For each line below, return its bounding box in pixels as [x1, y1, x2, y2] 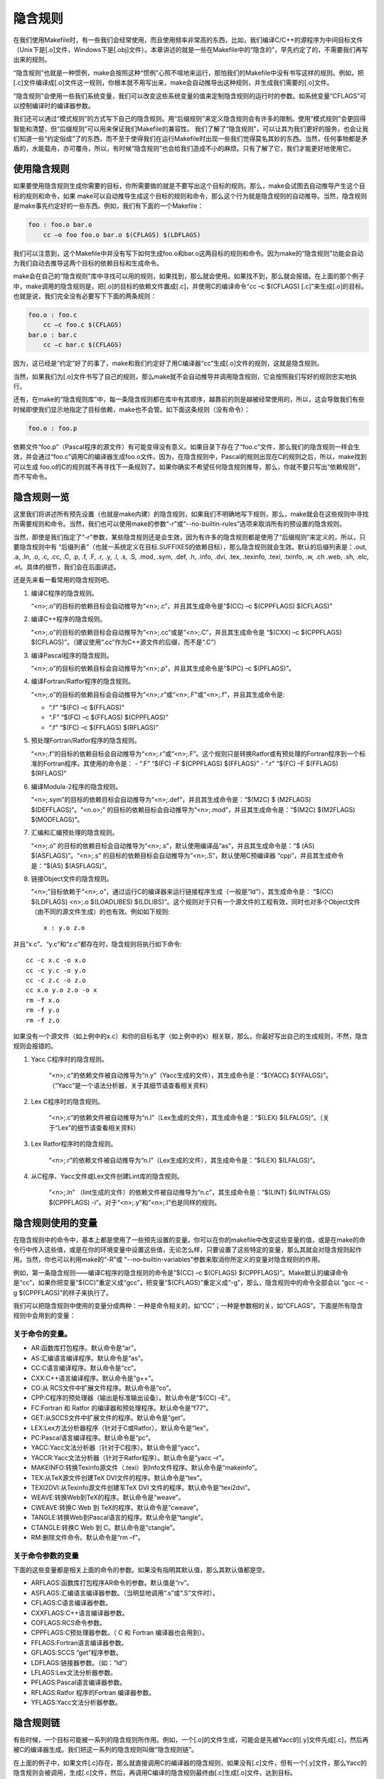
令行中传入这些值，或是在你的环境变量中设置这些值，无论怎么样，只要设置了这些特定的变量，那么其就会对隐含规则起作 [13, 1245, 362, 1254]
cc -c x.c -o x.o [26, 956, 86, 964]
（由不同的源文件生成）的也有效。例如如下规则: [31, 907, 171, 916]
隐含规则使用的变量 [13, 1217, 97, 1229]
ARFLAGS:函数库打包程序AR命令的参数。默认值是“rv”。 [31, 1578, 193, 1587]
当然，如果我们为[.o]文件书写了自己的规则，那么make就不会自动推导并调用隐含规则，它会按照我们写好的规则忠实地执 [13, 372, 357, 381]
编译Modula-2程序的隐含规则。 [31, 782, 122, 791]
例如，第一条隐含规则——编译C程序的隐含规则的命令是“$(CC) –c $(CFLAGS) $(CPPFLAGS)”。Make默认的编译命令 [13, 1268, 348, 1277]
